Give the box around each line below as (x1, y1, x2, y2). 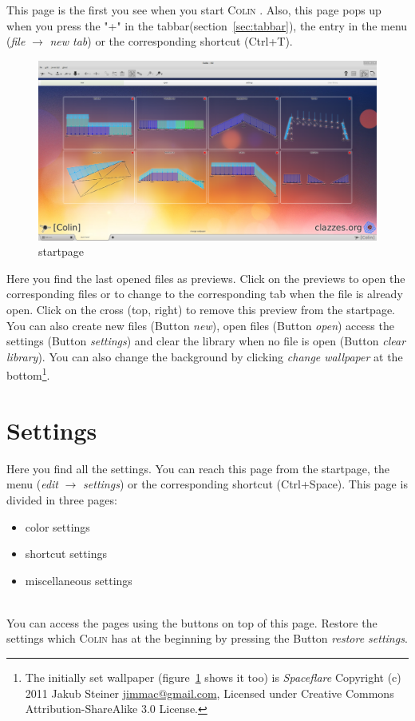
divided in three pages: (6, 491, 117, 508)
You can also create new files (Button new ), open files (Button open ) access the (6, 317, 394, 333)
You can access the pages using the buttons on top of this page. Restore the (6, 614, 377, 631)
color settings (25, 518, 90, 535)
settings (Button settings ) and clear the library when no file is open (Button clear (6, 333, 406, 349)
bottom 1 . (6, 364, 50, 384)
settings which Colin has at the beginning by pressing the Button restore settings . (6, 630, 408, 647)
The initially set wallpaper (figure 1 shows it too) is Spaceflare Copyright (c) (25, 669, 401, 686)
